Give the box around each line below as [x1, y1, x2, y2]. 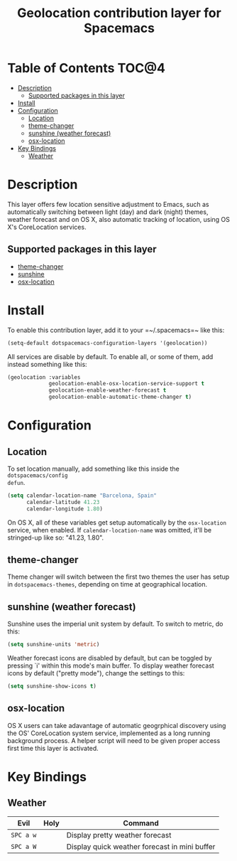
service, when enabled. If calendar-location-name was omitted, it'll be [7, 525, 211, 534]
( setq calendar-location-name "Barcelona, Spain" [7, 492, 158, 499]
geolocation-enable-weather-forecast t [48, 387, 167, 394]
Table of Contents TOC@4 [7, 60, 165, 76]
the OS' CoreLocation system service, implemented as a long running [7, 729, 211, 737]
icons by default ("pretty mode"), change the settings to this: [7, 669, 185, 678]
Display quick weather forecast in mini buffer [66, 841, 216, 851]
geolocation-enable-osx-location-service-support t [48, 380, 204, 387]
